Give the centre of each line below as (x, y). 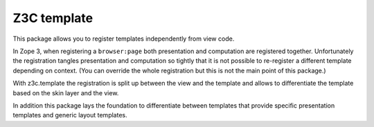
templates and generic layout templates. (70, 115)
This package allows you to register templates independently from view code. (124, 39)
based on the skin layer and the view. (66, 92)
